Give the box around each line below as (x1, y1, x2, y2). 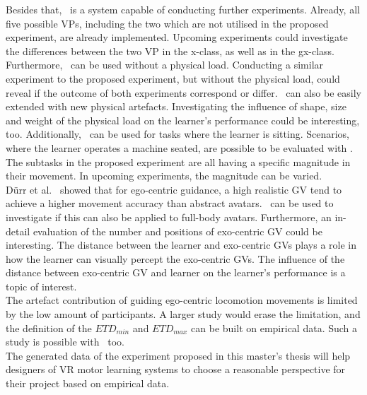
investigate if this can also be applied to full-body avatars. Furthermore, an (6, 209, 332, 224)
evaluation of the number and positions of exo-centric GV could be (33, 223, 322, 238)
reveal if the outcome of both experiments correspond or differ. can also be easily (6, 85, 361, 100)
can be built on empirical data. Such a (191, 320, 358, 335)
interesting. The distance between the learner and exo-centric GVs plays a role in (6, 237, 357, 252)
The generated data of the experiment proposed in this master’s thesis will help (6, 348, 351, 362)
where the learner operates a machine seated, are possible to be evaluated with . (6, 140, 353, 155)
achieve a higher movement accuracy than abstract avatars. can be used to (6, 196, 334, 211)
